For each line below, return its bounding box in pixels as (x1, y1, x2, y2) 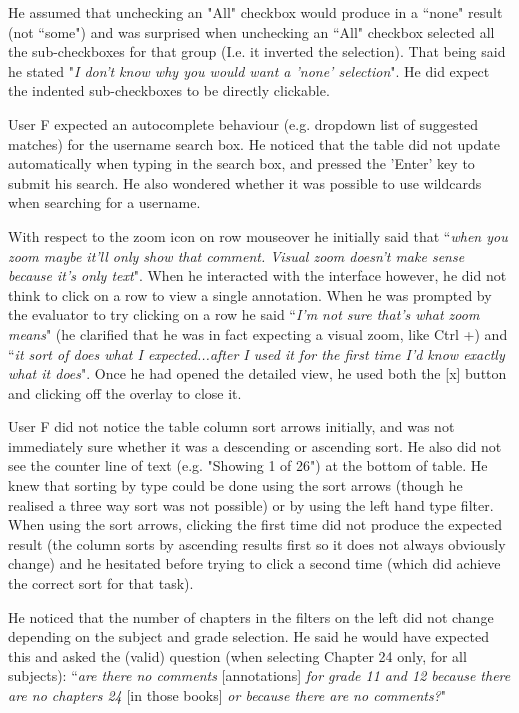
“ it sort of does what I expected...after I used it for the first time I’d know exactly (8, 343, 505, 364)
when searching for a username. (8, 192, 201, 213)
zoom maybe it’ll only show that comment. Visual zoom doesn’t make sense (8, 245, 465, 266)
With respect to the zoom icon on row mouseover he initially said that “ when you (8, 225, 508, 246)
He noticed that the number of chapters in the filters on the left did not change (8, 606, 494, 627)
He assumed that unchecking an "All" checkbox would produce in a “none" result (8, 2, 503, 22)
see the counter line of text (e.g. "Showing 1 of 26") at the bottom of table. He (8, 455, 488, 476)
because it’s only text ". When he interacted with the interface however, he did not (8, 265, 507, 286)
